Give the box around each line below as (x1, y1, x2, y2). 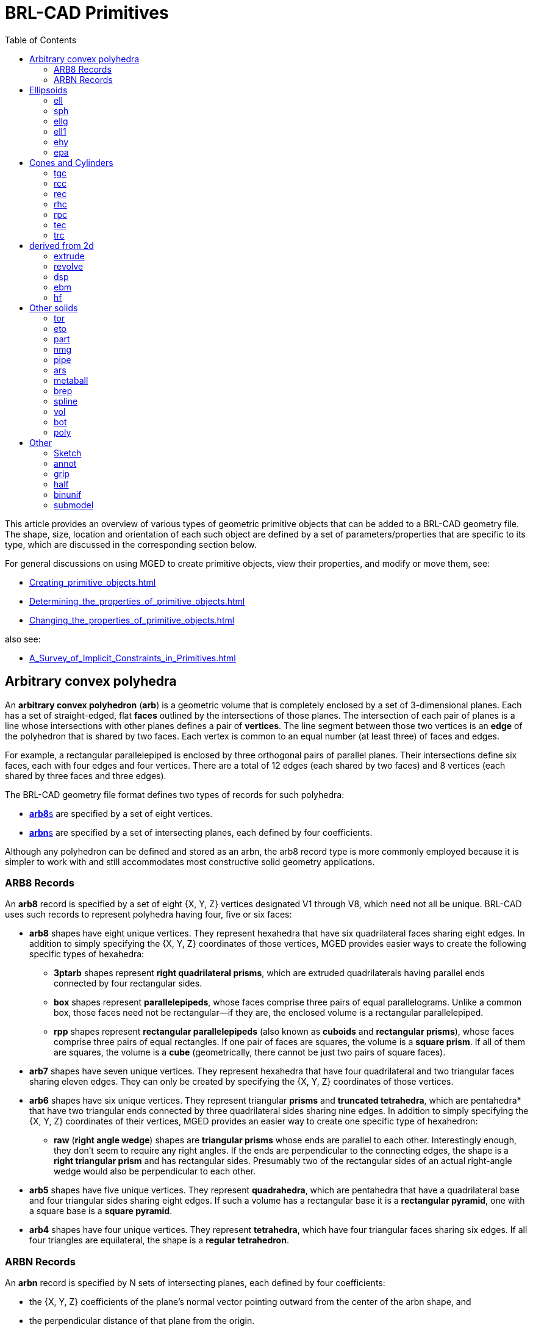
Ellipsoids (29, 84, 68, 95)
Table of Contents (5, 34, 77, 45)
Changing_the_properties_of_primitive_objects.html (29, 614, 235, 625)
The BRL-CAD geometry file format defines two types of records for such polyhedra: (5, 789, 345, 800)
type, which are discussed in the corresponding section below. (5, 539, 257, 550)
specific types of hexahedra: (29, 949, 145, 960)
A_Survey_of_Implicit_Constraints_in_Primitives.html (29, 652, 236, 663)
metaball (54, 375, 88, 386)
